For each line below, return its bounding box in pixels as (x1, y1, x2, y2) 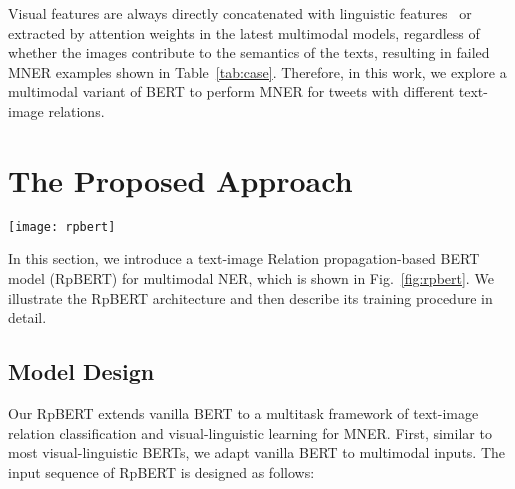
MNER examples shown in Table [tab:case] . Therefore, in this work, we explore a (8, 61, 507, 82)
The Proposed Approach (8, 159, 353, 200)
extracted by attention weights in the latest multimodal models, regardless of (8, 22, 480, 43)
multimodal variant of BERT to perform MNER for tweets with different (8, 81, 455, 102)
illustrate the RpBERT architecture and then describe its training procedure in (8, 287, 493, 308)
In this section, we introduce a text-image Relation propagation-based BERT (8, 248, 480, 269)
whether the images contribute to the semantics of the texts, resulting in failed (8, 42, 490, 63)
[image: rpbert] (8, 219, 116, 234)
